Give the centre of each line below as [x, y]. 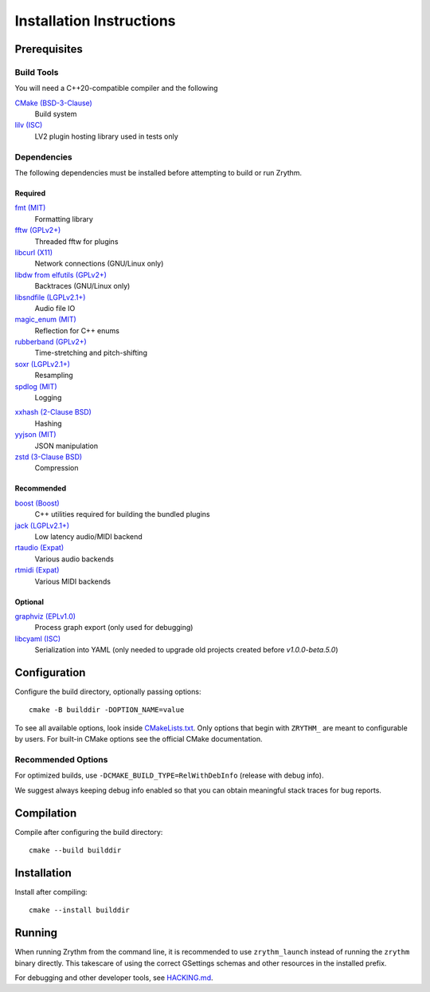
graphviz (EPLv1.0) [45, 616]
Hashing [49, 423]
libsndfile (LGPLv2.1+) [50, 297]
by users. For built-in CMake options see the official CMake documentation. [139, 739]
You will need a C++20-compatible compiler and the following [116, 89]
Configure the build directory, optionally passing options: [108, 691]
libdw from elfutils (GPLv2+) [61, 274]
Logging [48, 398]
